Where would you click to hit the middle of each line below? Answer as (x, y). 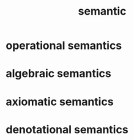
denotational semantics (67, 129)
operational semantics (64, 46)
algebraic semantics (58, 74)
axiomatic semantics (60, 101)
